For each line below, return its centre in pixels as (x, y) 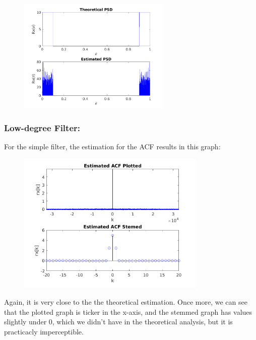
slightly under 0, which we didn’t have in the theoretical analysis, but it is (118, 322)
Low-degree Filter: (42, 128)
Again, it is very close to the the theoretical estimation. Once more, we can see (126, 302)
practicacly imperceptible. (44, 331)
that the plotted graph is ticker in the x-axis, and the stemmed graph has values (128, 311)
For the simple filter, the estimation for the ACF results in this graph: (112, 147)
